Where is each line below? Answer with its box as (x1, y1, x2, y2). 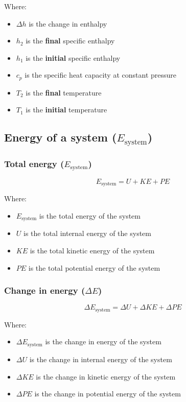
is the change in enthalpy (29, 18, 107, 29)
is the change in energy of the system (45, 336, 161, 347)
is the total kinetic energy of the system (30, 245, 155, 255)
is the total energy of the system (39, 210, 141, 221)
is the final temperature (26, 87, 102, 98)
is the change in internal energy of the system (29, 353, 172, 364)
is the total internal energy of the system (24, 228, 151, 239)
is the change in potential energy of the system (34, 388, 181, 399)
